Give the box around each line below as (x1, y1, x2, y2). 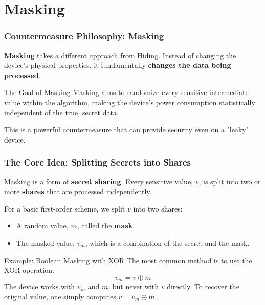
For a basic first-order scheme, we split (4, 203, 125, 214)
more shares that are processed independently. (4, 186, 152, 197)
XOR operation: (4, 265, 54, 275)
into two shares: (133, 203, 183, 214)
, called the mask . (77, 220, 135, 231)
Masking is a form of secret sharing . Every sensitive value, (4, 176, 193, 186)
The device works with (4, 281, 75, 292)
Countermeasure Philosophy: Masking (4, 30, 164, 42)
